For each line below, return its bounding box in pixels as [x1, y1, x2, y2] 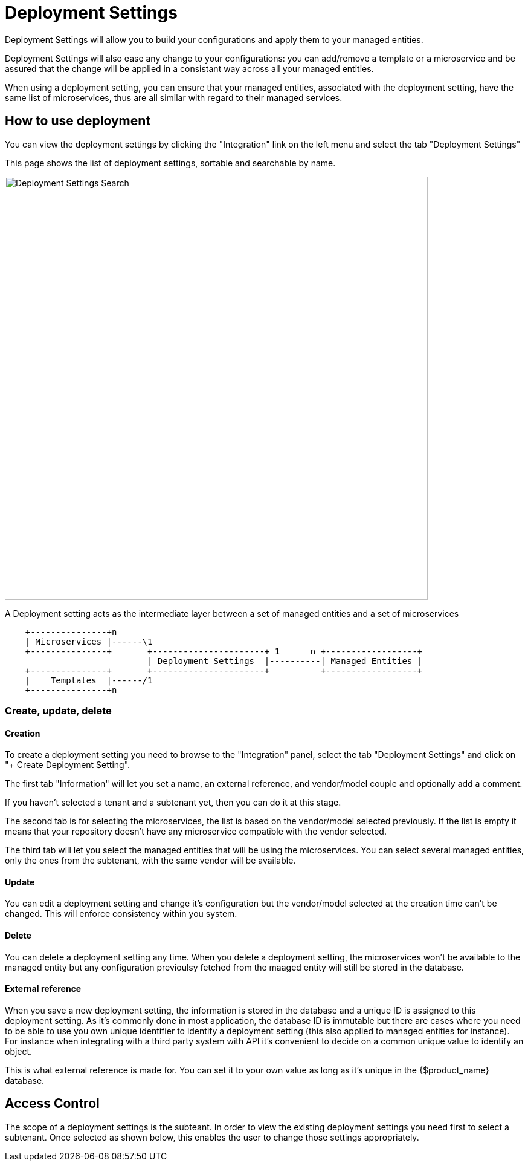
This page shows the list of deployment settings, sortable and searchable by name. [5, 157, 336, 168]
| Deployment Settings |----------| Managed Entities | [147, 656, 423, 666]
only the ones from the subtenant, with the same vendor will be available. [5, 855, 296, 866]
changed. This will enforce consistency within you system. [5, 908, 237, 919]
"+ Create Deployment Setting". [5, 760, 130, 770]
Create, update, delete [5, 704, 112, 717]
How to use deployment [5, 113, 151, 129]
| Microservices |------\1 [25, 636, 153, 647]
